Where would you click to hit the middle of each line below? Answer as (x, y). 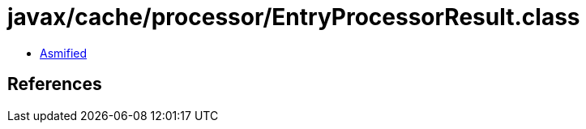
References (55, 84)
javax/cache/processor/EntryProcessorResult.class (294, 17)
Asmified (64, 53)
